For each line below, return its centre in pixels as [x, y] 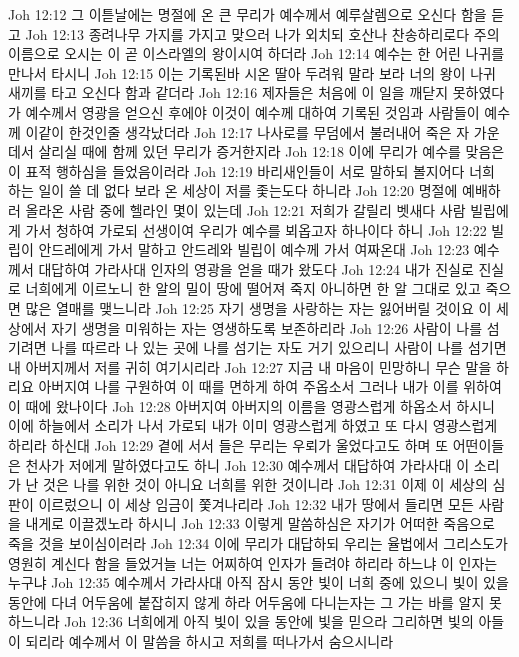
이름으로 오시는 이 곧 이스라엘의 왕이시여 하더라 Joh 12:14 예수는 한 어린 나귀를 [256, 53]
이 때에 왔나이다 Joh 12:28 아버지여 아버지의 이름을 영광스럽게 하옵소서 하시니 [251, 405]
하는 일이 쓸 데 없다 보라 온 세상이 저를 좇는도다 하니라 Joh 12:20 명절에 [233, 190]
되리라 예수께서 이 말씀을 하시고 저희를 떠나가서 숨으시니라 [209, 641]
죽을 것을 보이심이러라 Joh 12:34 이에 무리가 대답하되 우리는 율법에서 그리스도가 [258, 543]
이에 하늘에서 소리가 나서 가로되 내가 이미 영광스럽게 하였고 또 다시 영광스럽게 [253, 425]
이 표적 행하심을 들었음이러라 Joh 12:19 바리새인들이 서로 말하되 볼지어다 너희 [251, 170]
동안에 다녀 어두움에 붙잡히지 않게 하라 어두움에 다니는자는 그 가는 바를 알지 [246, 601]
